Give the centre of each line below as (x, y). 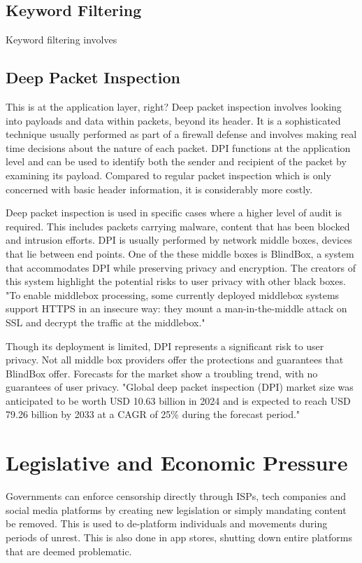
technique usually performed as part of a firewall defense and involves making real (181, 134)
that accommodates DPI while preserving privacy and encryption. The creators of (181, 267)
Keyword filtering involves (61, 40)
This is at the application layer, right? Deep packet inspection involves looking (174, 106)
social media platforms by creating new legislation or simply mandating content (176, 509)
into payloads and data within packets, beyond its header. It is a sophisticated (173, 120)
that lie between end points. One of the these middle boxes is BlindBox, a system (180, 253)
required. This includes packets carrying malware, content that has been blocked (178, 226)
